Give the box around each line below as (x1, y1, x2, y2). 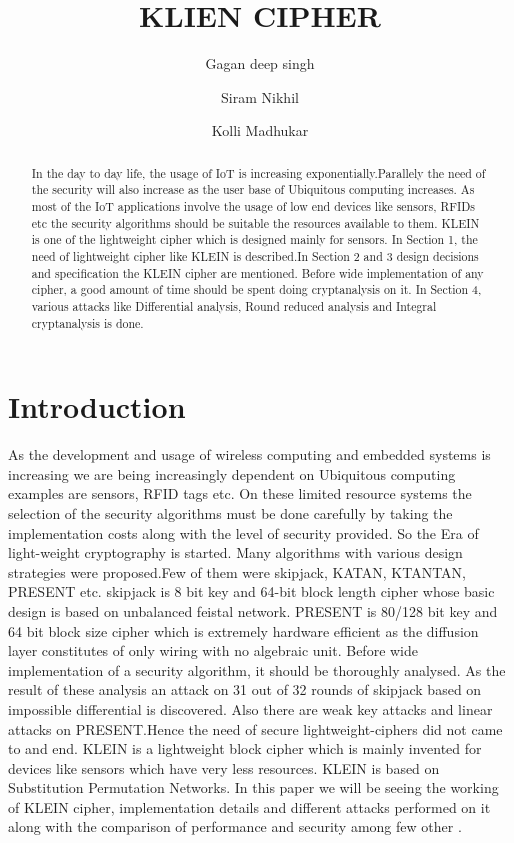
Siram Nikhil (221, 86, 299, 107)
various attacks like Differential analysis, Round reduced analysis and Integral (31, 297, 437, 314)
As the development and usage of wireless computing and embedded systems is (8, 444, 491, 465)
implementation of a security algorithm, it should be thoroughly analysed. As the (8, 659, 506, 680)
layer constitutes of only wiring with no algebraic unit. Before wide (8, 640, 419, 661)
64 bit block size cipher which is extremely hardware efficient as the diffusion (8, 620, 479, 641)
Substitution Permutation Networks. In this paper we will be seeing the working (8, 777, 499, 798)
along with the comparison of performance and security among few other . (8, 816, 462, 837)
